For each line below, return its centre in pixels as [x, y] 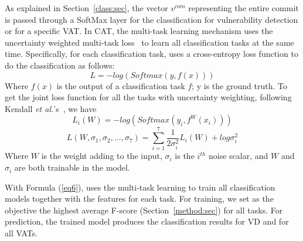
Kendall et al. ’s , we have [51, 108]
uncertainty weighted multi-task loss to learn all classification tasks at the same [149, 42]
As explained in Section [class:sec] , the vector [86, 8]
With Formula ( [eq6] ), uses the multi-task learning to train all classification [140, 187]
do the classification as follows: [60, 65]
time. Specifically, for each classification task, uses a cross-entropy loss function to [151, 54]
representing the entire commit [244, 8]
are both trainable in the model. [72, 167]
